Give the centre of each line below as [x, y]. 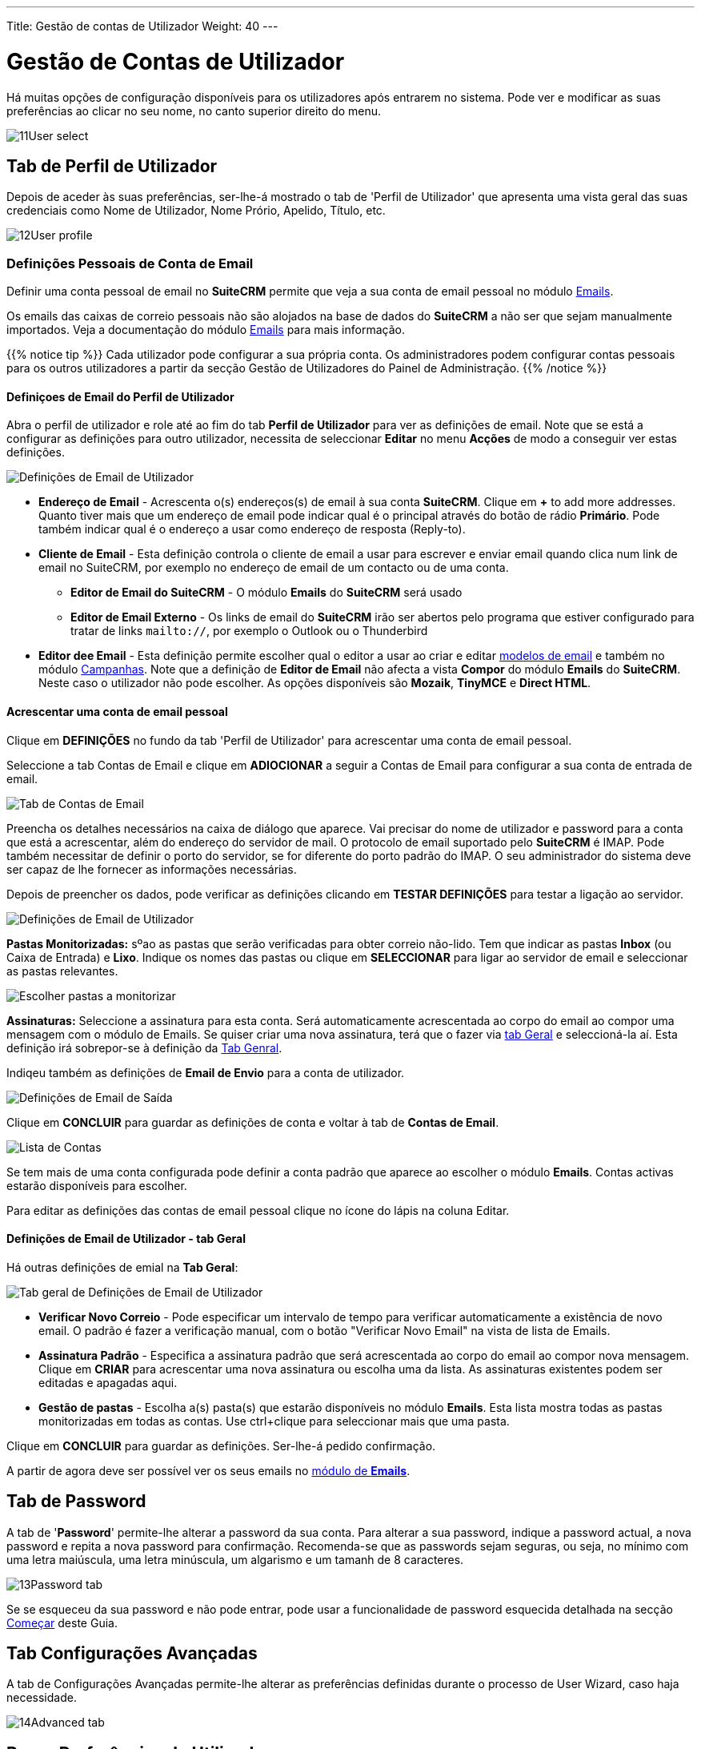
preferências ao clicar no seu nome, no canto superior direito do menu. [194, 111]
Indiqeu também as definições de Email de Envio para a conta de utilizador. [206, 1072]
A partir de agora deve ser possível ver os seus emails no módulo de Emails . [208, 1470]
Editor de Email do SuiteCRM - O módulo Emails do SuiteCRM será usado [266, 593]
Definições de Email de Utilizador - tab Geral [126, 1239]
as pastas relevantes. [62, 971]
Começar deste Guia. [62, 1622]
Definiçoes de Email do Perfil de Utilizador [120, 396]
